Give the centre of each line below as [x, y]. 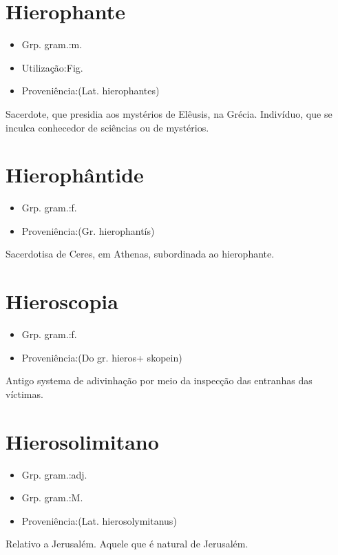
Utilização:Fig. [52, 67]
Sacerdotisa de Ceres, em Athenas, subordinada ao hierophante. [140, 254]
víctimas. [24, 394]
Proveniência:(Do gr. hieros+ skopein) [102, 357]
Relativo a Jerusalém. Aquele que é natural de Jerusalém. [127, 544]
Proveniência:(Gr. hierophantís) [88, 230]
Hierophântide [75, 175]
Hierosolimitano [82, 441]
